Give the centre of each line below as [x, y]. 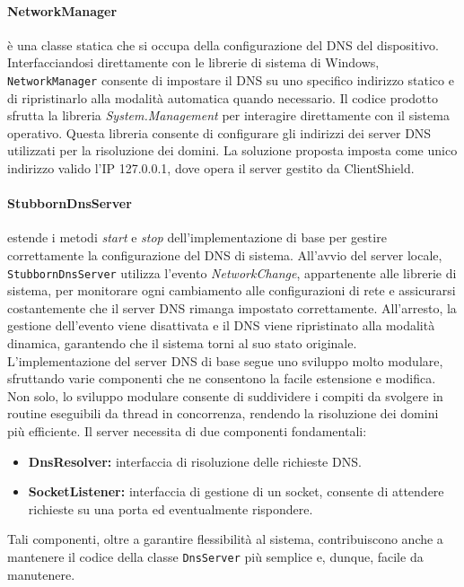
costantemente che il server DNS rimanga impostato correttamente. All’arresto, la [232, 307]
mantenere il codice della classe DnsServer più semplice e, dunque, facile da [215, 556]
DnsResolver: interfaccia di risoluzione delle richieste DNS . [195, 461]
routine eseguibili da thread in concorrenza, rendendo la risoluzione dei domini [223, 413]
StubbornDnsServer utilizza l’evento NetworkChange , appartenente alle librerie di [232, 272]
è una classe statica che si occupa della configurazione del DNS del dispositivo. [223, 44]
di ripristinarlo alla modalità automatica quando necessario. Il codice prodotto [223, 97]
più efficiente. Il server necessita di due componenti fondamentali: [187, 431]
